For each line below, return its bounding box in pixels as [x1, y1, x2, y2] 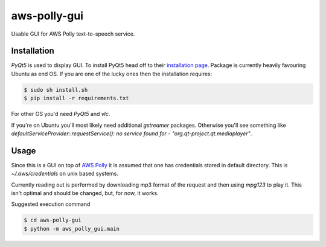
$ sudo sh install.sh [24, 86, 88, 93]
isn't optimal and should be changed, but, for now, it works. [11, 190, 159, 197]
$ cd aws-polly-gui [24, 217, 81, 223]
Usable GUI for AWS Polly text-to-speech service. [11, 30, 135, 37]
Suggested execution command [11, 200, 91, 208]
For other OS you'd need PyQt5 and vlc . [11, 111, 110, 118]
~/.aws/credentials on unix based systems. [11, 170, 119, 178]
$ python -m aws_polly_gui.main [24, 225, 120, 232]
